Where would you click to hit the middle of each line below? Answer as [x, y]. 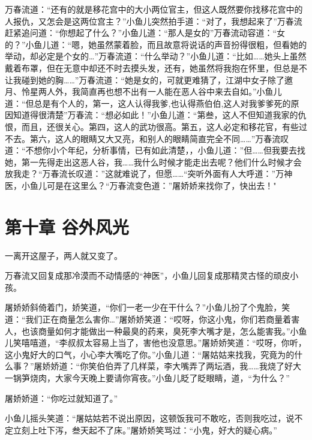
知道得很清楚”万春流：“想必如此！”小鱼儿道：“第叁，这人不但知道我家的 [155, 115]
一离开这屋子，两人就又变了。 [64, 255]
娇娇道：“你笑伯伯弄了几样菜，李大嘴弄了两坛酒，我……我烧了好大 [172, 366]
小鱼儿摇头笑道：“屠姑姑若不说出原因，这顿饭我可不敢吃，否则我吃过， [145, 418]
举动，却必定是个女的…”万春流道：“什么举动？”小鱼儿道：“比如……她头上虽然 [156, 56]
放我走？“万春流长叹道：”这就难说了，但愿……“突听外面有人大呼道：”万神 [149, 174]
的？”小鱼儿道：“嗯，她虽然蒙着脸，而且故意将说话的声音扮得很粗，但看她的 [156, 44]
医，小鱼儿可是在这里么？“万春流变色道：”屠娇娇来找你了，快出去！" [141, 185]
